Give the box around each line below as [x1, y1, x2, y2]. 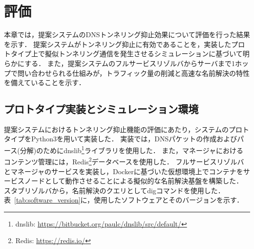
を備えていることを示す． [4, 77, 85, 88]
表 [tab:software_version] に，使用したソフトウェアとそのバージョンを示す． [4, 195, 244, 205]
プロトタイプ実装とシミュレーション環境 [4, 101, 199, 116]
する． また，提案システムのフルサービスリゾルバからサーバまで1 [24, 58, 235, 68]
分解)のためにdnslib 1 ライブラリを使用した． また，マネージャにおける [20, 144, 244, 155]
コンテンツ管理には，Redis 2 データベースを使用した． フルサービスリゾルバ [4, 155, 244, 166]
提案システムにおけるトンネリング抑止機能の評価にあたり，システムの [4, 124, 229, 134]
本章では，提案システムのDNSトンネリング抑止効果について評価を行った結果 [4, 29, 250, 40]
